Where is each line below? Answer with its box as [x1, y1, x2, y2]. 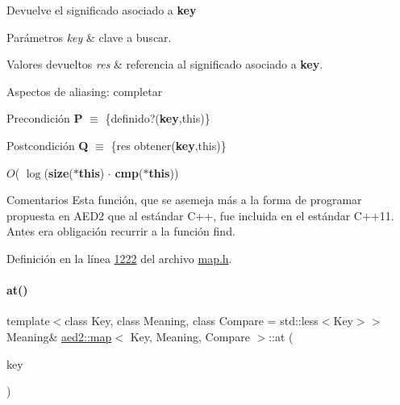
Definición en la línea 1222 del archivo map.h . [6, 249, 232, 266]
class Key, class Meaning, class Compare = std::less [65, 312, 319, 329]
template [6, 312, 50, 329]
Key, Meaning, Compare [130, 328, 250, 344]
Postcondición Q [6, 136, 89, 153]
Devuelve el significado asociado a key [6, 2, 197, 18]
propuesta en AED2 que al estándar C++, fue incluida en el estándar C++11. [6, 207, 394, 223]
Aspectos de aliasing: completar [6, 82, 163, 99]
